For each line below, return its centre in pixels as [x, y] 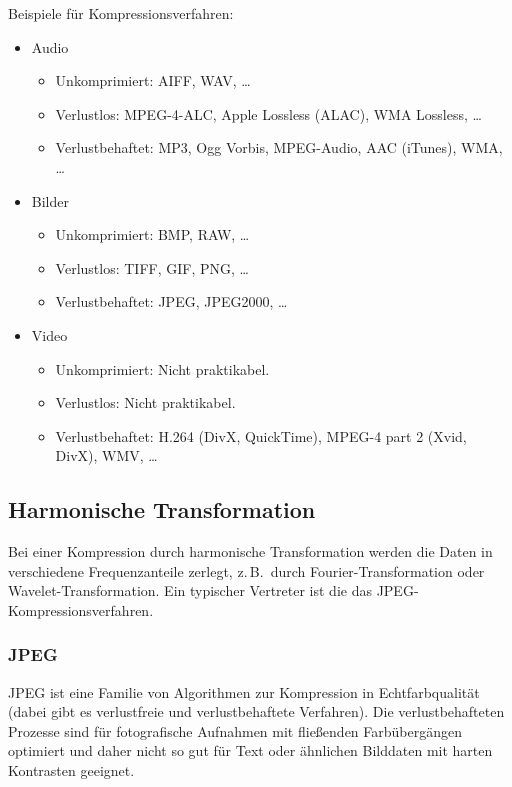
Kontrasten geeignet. [71, 770]
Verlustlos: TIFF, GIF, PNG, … [152, 267]
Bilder [50, 200]
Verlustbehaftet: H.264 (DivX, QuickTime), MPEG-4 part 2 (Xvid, [261, 435]
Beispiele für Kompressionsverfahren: [121, 13]
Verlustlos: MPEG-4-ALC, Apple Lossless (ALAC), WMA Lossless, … [268, 113]
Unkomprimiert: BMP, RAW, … [152, 234]
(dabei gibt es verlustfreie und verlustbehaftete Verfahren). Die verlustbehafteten [256, 711]
